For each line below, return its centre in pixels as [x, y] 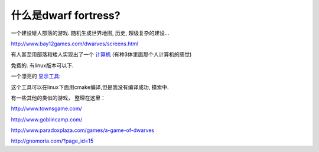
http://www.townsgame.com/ [46, 108]
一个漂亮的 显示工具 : [36, 76]
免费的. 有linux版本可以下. [42, 65]
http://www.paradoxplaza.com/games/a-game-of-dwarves [83, 130]
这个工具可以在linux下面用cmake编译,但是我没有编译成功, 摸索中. [90, 87]
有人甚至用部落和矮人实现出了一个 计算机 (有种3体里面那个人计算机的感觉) [101, 54]
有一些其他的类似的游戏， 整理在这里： [58, 98]
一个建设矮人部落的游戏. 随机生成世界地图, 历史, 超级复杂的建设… [90, 33]
